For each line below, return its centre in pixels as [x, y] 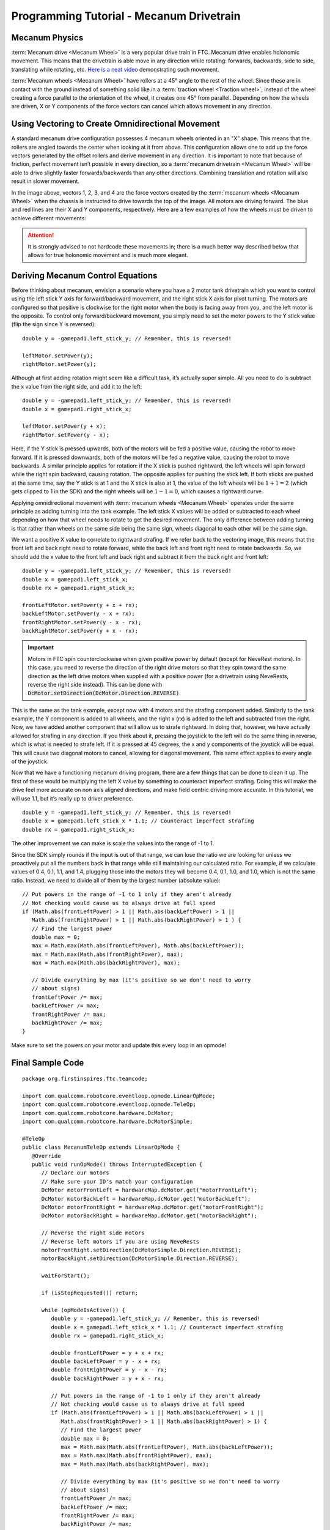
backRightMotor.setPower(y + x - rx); [80, 631]
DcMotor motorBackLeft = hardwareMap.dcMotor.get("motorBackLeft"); [146, 1199]
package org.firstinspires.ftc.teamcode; [85, 1079]
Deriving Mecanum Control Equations [84, 275]
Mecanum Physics [47, 38]
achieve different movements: [49, 218]
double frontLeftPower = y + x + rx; [108, 1353]
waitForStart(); [66, 1276]
